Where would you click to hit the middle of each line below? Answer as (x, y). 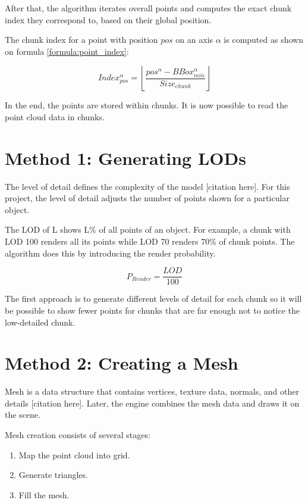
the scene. (23, 415)
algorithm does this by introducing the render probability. (110, 253)
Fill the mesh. (44, 494)
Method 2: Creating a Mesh (122, 363)
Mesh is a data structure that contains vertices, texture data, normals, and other (152, 391)
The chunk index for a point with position (81, 40)
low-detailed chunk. (40, 322)
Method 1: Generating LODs (125, 157)
